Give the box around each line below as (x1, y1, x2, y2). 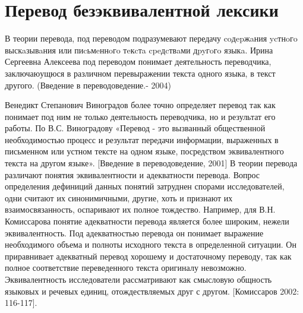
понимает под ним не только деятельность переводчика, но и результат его (5, 110, 276, 122)
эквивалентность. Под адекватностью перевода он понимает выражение (5, 226, 264, 239)
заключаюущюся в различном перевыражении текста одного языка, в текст (5, 67, 276, 79)
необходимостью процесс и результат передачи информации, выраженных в (5, 133, 279, 146)
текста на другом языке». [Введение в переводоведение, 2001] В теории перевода (5, 157, 298, 169)
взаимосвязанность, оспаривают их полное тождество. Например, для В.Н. (5, 203, 276, 216)
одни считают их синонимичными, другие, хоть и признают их (5, 191, 233, 204)
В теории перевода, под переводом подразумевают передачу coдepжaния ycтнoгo (5, 32, 298, 45)
